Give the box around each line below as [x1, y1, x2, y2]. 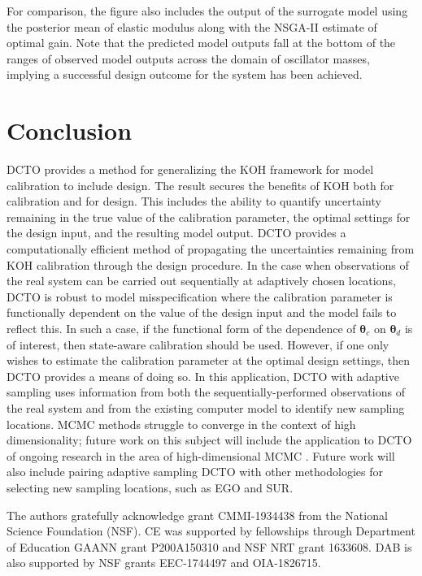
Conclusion [7, 114, 133, 147]
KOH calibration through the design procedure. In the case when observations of [7, 256, 409, 273]
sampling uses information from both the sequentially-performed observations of [7, 383, 405, 401]
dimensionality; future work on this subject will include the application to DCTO [7, 431, 412, 448]
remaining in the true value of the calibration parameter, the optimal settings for [7, 208, 411, 225]
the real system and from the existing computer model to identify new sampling [7, 400, 405, 416]
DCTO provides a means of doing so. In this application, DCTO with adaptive [7, 367, 399, 384]
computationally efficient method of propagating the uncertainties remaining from [7, 240, 415, 258]
